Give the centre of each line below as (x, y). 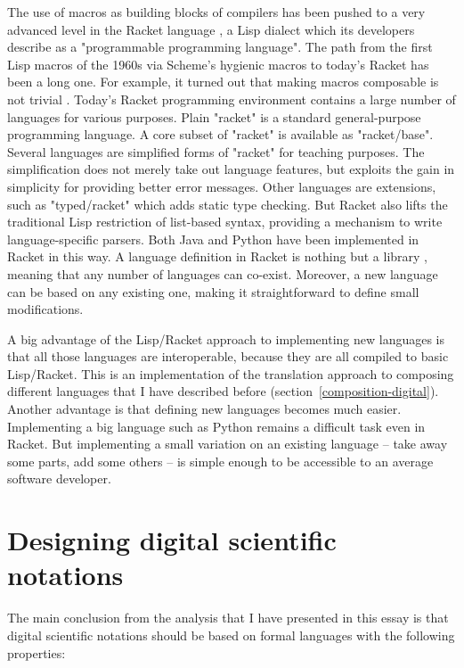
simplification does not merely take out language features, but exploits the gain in (231, 169)
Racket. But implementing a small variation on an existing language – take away (228, 444)
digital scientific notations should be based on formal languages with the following (231, 635)
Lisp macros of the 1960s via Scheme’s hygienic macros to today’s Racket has (218, 64)
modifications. (45, 309)
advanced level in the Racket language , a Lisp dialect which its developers (211, 29)
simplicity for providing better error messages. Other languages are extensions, (222, 186)
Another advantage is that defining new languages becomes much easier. (204, 409)
